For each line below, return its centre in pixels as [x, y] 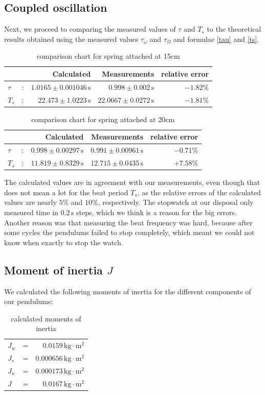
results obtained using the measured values [71, 39]
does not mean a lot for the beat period [66, 192]
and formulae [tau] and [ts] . [216, 39]
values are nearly [30, 202]
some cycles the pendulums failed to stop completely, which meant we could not [129, 232]
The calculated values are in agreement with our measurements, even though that [132, 182]
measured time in [31, 212]
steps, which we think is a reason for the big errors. [156, 212]
